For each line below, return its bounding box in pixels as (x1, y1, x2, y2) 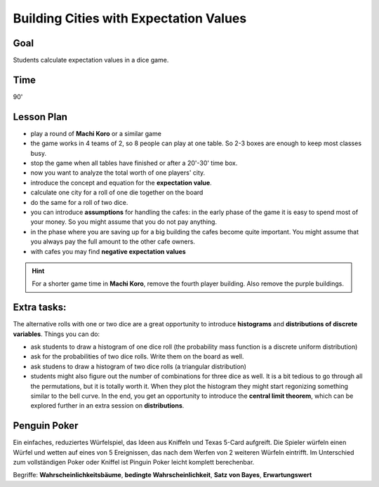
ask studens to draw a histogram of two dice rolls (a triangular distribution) (30, 362, 247, 371)
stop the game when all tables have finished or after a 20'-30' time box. (30, 159, 238, 168)
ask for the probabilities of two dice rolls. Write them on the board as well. (30, 352, 244, 361)
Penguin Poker (13, 420, 79, 432)
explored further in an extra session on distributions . (30, 401, 185, 410)
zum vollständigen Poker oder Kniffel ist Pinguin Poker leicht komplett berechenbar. (13, 458, 255, 467)
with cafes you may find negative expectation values (30, 247, 186, 255)
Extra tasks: (13, 302, 67, 314)
